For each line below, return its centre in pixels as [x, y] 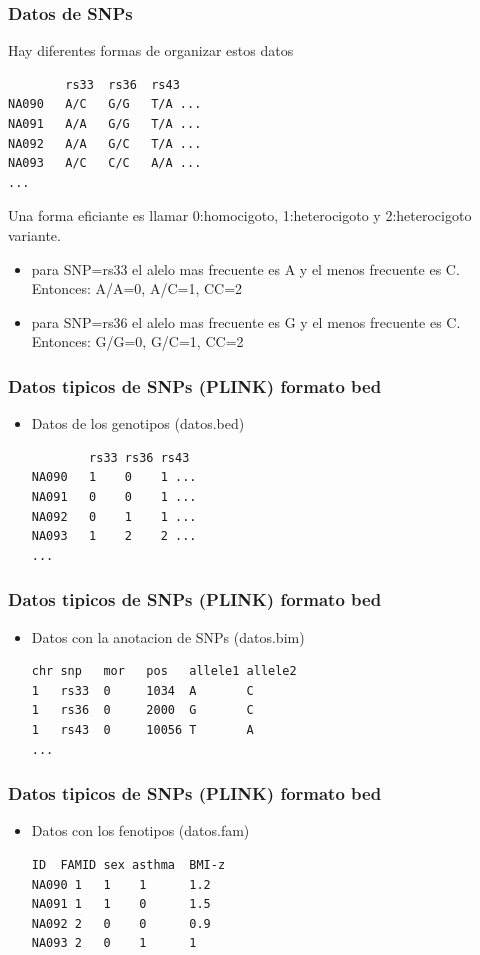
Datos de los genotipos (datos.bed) [138, 423]
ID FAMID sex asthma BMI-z [128, 864]
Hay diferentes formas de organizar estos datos [151, 50]
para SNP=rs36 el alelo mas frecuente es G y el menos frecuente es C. [246, 321]
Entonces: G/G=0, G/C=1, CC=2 [137, 341]
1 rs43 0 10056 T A [142, 729]
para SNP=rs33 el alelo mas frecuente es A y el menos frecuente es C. [245, 268]
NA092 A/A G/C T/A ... [105, 143]
